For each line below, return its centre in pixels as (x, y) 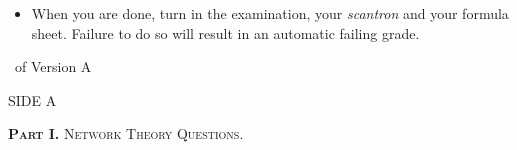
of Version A (53, 66)
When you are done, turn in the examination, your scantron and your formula (270, 13)
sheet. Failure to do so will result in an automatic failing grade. (225, 32)
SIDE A (32, 99)
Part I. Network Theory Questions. (126, 133)
